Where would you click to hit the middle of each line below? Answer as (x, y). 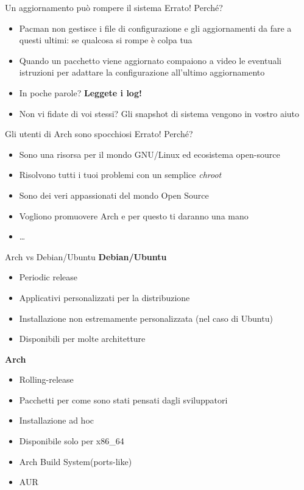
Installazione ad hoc (56, 420)
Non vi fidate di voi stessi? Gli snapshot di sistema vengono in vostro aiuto (159, 113)
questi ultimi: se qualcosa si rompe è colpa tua (106, 40)
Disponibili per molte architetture (82, 339)
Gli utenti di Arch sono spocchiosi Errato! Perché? (99, 134)
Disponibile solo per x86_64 (72, 441)
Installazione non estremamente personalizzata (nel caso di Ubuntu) (146, 318)
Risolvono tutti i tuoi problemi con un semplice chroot (120, 175)
